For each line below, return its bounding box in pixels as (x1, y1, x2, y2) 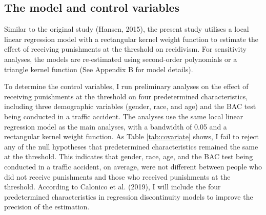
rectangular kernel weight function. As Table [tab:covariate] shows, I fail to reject (4, 131, 259, 142)
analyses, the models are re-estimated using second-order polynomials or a (4, 53, 237, 64)
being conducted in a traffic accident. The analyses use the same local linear (4, 111, 243, 121)
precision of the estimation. (4, 201, 90, 212)
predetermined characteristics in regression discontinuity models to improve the (4, 191, 253, 202)
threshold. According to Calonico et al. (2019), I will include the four (4, 181, 221, 192)
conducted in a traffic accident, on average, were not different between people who (4, 161, 262, 171)
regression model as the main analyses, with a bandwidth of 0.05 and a (4, 121, 227, 132)
